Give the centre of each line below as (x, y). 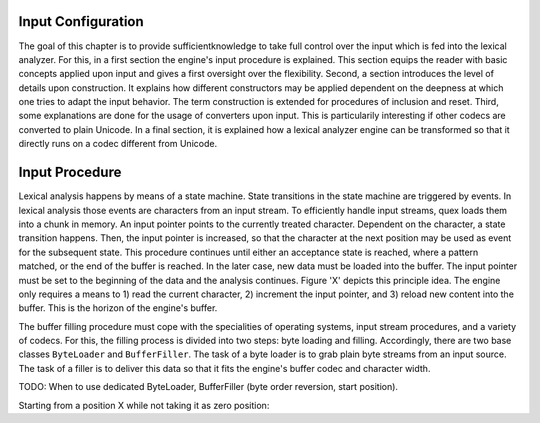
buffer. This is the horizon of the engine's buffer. (118, 308)
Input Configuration (81, 21)
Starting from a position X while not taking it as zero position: (144, 405)
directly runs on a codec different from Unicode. (118, 144)
